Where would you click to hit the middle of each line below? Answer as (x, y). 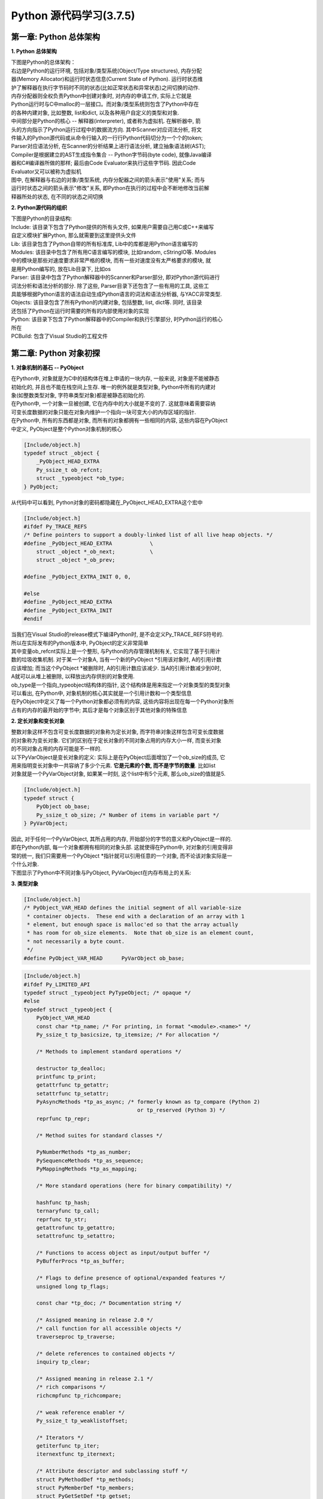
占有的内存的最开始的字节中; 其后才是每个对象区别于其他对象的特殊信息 (99, 710)
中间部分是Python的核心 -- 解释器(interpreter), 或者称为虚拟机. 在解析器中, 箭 (106, 121)
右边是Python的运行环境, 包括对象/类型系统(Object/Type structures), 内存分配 (106, 70)
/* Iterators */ (60, 1437)
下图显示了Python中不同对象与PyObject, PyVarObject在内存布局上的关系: (101, 872)
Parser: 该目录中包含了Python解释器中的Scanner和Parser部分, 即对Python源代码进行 (115, 277)
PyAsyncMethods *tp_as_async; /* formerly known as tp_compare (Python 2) (148, 1102)
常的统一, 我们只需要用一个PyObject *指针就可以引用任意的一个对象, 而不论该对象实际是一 (122, 856)
